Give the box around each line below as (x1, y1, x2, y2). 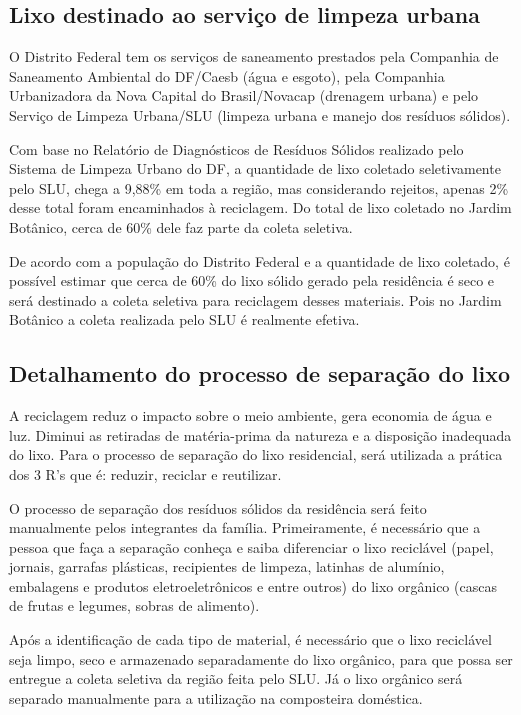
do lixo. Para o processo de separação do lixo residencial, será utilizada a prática (9, 444, 503, 465)
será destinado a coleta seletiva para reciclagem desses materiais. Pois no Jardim (9, 289, 502, 310)
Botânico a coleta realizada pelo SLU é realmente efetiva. (9, 309, 360, 330)
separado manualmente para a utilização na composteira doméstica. (9, 687, 423, 708)
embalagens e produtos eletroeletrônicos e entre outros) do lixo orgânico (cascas (9, 575, 497, 596)
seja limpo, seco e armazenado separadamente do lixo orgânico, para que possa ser (9, 648, 513, 669)
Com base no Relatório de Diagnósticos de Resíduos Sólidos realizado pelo (9, 138, 464, 159)
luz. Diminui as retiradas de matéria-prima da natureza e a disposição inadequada (9, 424, 512, 445)
